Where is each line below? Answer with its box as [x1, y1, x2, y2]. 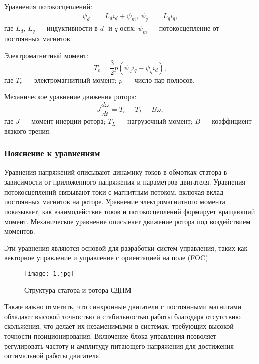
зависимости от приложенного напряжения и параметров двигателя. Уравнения [4, 176, 245, 187]
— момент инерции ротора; [22, 116, 106, 126]
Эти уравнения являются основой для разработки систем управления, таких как [4, 242, 248, 253]
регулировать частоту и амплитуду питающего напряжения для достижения [4, 340, 234, 351]
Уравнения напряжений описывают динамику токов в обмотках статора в [4, 166, 227, 177]
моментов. [4, 226, 35, 236]
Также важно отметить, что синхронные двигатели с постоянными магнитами [4, 301, 242, 312]
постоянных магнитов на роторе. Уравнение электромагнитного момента [4, 196, 225, 207]
